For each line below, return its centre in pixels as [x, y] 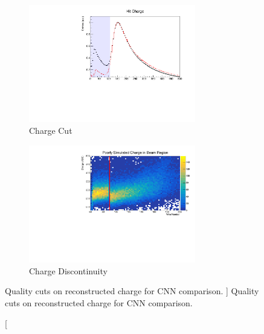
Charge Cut [51, 131]
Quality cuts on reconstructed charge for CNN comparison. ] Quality [132, 291]
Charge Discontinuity [68, 270]
